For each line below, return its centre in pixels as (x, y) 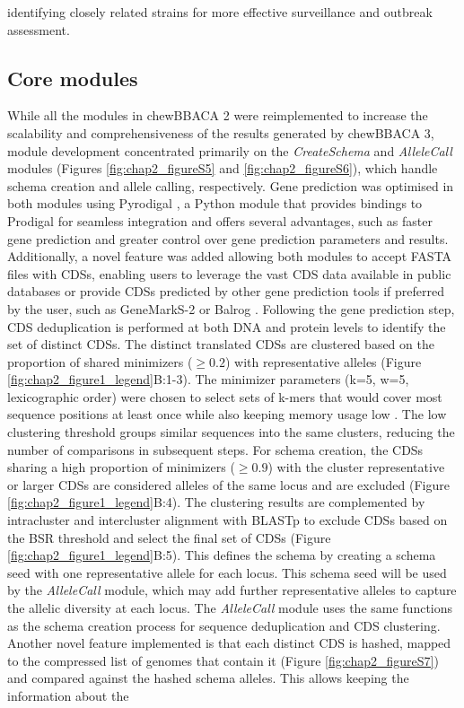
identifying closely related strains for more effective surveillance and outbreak (220, 12)
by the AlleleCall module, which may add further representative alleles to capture (232, 590)
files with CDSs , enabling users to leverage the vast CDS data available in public (229, 273)
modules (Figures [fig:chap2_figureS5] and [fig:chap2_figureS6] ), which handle (223, 168)
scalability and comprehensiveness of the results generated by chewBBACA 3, (221, 132)
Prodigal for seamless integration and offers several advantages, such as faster (220, 220)
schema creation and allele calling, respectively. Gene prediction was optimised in (231, 185)
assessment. (39, 29)
